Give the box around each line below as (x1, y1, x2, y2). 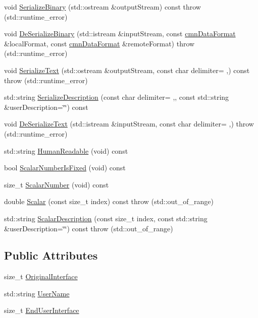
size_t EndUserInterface (4, 305, 79, 315)
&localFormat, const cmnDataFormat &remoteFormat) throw (4, 38, 195, 48)
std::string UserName (4, 288, 70, 298)
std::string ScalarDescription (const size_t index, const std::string (4, 213, 208, 223)
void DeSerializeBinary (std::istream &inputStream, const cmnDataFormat (4, 28, 236, 39)
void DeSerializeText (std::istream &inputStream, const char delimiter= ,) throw (4, 118, 254, 129)
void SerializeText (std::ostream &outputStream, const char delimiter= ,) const (4, 65, 250, 75)
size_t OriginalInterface (4, 271, 78, 282)
